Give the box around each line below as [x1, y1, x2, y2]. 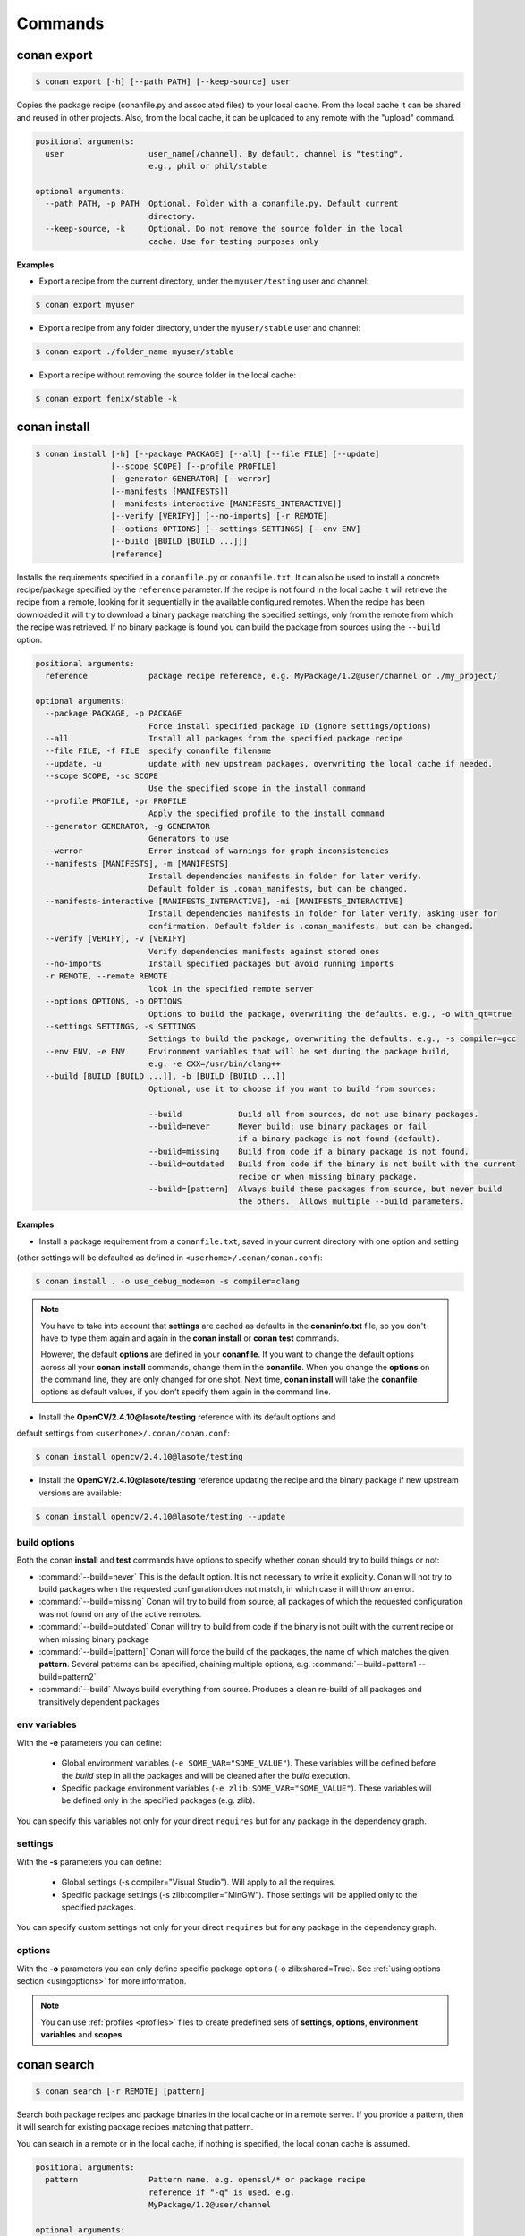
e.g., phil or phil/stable [148, 161, 267, 172]
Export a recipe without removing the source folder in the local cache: [38, 369, 297, 380]
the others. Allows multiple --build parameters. [238, 1197, 465, 1207]
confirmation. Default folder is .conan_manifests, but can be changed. [148, 921, 474, 931]
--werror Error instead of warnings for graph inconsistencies [45, 846, 389, 856]
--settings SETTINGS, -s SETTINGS [45, 1021, 197, 1031]
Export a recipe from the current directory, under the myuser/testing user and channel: [38, 275, 369, 286]
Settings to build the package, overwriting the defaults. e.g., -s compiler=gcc [148, 1034, 517, 1044]
